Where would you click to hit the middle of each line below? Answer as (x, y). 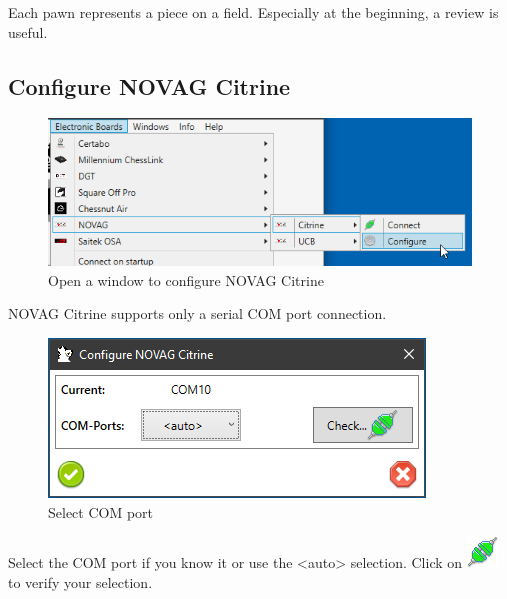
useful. (28, 31)
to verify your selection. (80, 581)
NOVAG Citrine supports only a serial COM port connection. (197, 313)
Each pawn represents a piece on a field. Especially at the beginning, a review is (253, 12)
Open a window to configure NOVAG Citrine (186, 279)
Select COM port (101, 511)
